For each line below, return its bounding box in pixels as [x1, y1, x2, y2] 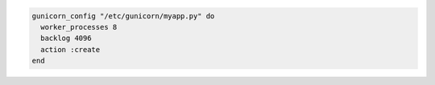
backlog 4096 [40, 34, 92, 43]
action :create [40, 45, 101, 54]
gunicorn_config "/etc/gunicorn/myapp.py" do [31, 11, 215, 20]
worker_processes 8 [40, 22, 118, 31]
